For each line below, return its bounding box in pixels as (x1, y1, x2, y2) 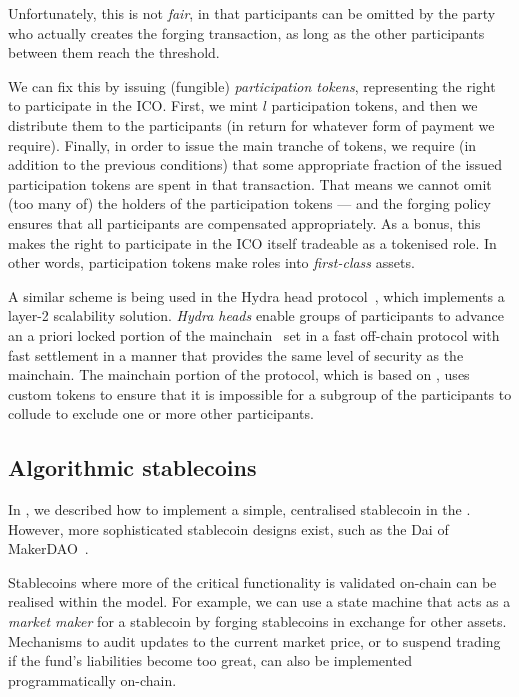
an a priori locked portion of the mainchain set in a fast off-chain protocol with (8, 324, 500, 345)
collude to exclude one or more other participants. (8, 403, 314, 424)
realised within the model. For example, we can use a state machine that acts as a (8, 591, 511, 612)
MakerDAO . (8, 538, 89, 559)
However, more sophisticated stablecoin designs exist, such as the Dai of (8, 518, 449, 539)
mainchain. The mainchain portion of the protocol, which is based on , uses (8, 364, 470, 385)
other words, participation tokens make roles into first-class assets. (8, 252, 415, 273)
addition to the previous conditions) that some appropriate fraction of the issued (8, 154, 503, 175)
